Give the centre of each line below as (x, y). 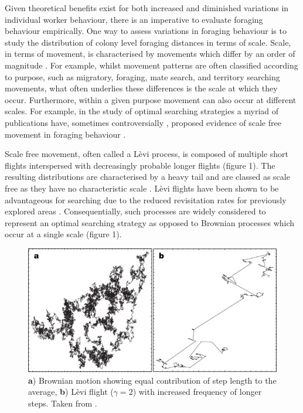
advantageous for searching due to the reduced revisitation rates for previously (146, 199)
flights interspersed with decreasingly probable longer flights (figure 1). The (140, 165)
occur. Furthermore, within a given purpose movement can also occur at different (151, 99)
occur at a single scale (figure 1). (63, 234)
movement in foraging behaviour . (65, 134)
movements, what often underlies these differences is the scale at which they (141, 88)
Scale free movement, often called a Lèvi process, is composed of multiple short (147, 154)
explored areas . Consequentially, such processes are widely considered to (135, 211)
